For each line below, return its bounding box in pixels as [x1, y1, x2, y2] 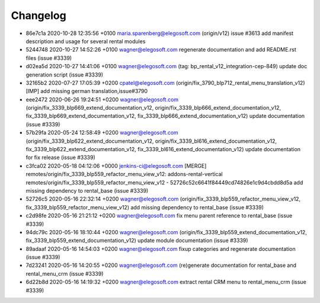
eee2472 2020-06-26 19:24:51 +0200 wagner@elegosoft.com [25, 95, 179, 103]
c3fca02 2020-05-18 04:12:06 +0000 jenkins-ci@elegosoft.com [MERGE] [25, 162, 207, 169]
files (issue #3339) [25, 54, 72, 62]
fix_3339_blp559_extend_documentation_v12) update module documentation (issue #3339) [25, 237, 248, 244]
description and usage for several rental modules [25, 37, 146, 44]
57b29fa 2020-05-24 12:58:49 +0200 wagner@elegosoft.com [25, 129, 179, 136]
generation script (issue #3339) [25, 71, 104, 78]
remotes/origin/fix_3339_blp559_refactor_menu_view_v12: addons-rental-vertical [25, 171, 223, 178]
